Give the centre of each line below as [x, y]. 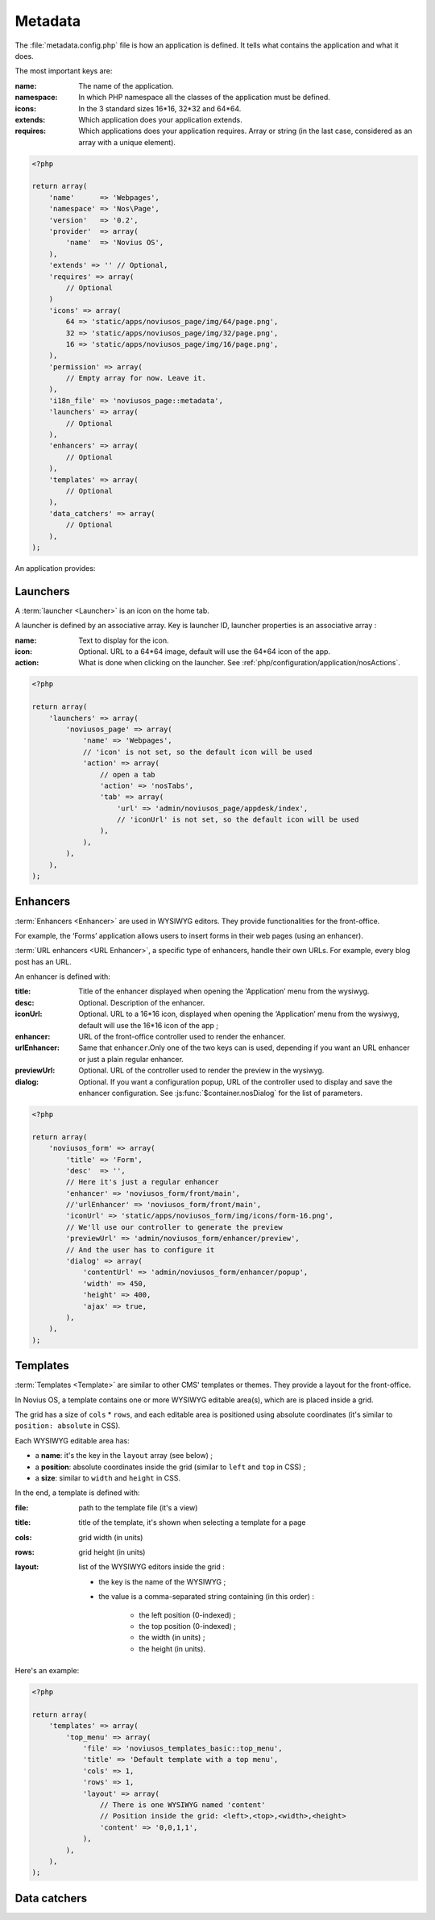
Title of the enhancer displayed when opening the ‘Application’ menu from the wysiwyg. [224, 991]
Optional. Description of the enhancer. [142, 1002]
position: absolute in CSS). [68, 1426]
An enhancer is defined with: [62, 977]
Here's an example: [47, 1671]
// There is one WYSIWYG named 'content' [182, 1805]
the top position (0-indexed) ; [188, 1626]
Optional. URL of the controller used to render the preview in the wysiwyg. [201, 1070]
